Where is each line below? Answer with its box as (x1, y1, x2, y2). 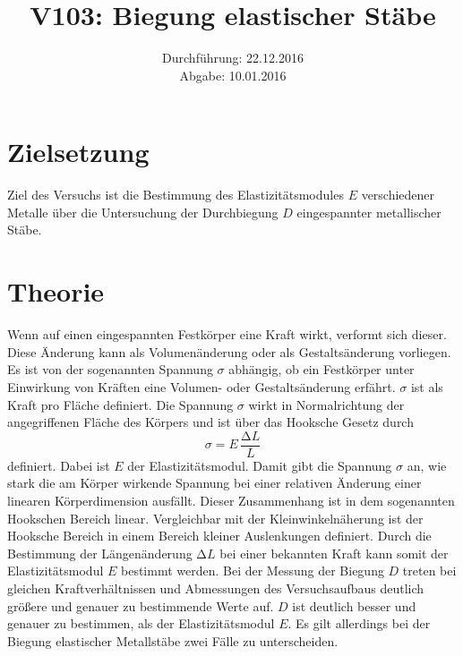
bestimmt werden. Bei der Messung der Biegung (120, 561, 384, 580)
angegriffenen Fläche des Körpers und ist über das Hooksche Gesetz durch (7, 413, 414, 431)
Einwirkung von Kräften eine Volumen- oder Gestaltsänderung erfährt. (7, 377, 396, 396)
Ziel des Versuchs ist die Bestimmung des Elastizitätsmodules (7, 185, 344, 204)
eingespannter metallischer (296, 202, 442, 221)
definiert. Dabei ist (7, 456, 110, 474)
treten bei (402, 561, 457, 580)
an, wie (407, 456, 447, 474)
